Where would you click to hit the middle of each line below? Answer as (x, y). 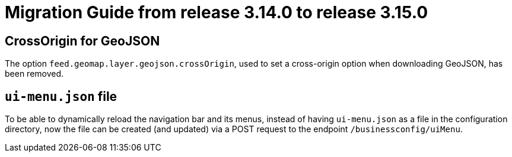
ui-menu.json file (61, 96)
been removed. (34, 74)
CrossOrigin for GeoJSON (82, 41)
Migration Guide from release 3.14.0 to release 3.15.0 (217, 12)
